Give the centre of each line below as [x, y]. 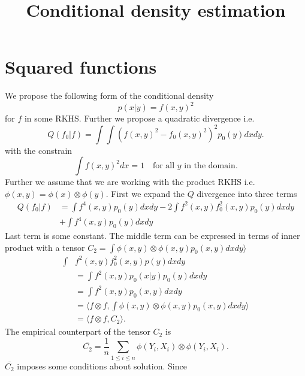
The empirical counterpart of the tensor [78, 331]
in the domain [210, 166]
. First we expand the [145, 193]
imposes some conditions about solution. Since [102, 366]
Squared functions [81, 67]
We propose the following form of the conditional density [109, 95]
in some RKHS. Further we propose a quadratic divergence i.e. [139, 118]
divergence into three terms [247, 193]
